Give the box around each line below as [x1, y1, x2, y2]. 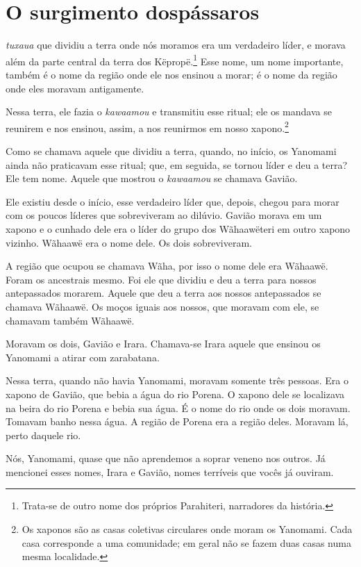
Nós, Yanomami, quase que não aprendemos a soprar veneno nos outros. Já [6, 451, 326, 466]
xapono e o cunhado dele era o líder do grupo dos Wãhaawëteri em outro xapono [6, 221, 351, 236]
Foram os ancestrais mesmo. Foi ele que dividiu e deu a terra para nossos [6, 272, 317, 286]
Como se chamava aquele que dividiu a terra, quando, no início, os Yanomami [6, 144, 337, 158]
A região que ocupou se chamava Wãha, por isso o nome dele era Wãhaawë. [6, 258, 328, 273]
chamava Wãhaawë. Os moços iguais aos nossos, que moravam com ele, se [6, 299, 319, 313]
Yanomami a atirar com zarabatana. [6, 350, 160, 364]
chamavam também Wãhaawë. [6, 313, 135, 327]
